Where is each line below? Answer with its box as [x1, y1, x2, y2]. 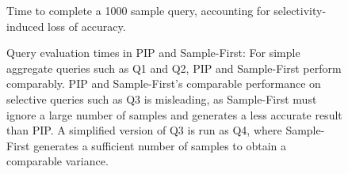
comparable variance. [6, 153, 109, 169]
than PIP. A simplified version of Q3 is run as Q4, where [6, 122, 282, 138]
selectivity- [273, 2, 327, 18]
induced [6, 17, 44, 34]
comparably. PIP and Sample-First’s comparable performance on [6, 75, 321, 92]
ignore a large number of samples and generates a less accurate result [6, 106, 342, 123]
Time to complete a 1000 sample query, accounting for [6, 2, 270, 18]
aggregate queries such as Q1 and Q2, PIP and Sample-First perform [6, 59, 342, 76]
